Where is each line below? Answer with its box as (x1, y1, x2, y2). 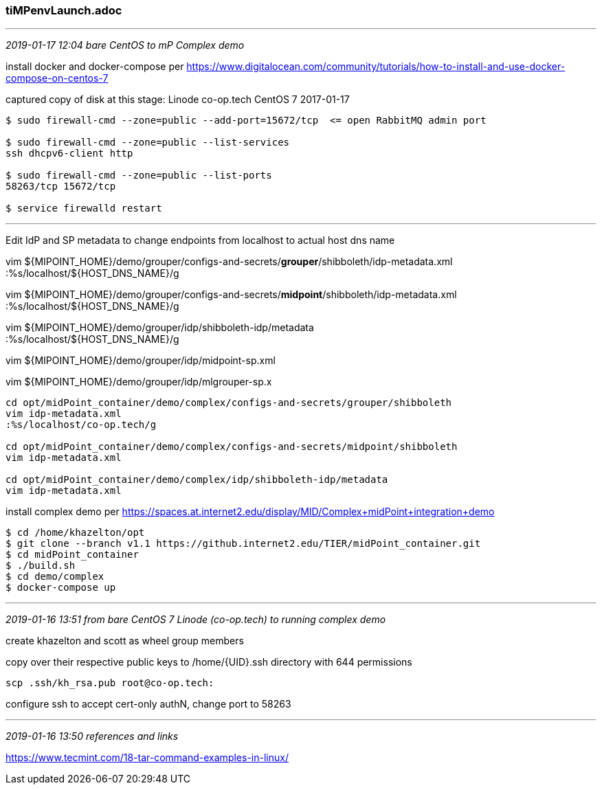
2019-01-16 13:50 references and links (5, 730, 179, 743)
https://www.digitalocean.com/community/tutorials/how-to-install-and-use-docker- (186, 60, 566, 73)
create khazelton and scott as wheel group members (5, 635, 244, 647)
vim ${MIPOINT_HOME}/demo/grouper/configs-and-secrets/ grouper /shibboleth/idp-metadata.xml (5, 256, 453, 268)
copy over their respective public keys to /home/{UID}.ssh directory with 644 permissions (5, 656, 412, 668)
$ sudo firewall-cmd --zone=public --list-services (5, 137, 290, 148)
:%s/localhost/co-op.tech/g (5, 419, 157, 431)
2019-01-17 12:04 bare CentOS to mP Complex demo (5, 39, 245, 52)
